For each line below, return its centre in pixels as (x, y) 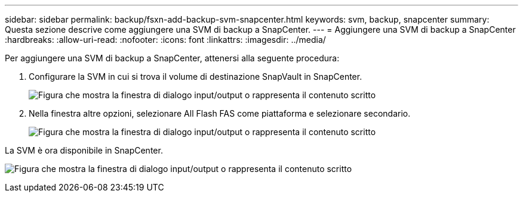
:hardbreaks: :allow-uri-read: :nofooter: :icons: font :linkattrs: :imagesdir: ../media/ (165, 40)
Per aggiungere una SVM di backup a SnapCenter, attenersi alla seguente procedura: (172, 58)
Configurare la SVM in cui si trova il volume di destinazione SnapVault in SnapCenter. (196, 76)
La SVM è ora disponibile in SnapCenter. (84, 150)
